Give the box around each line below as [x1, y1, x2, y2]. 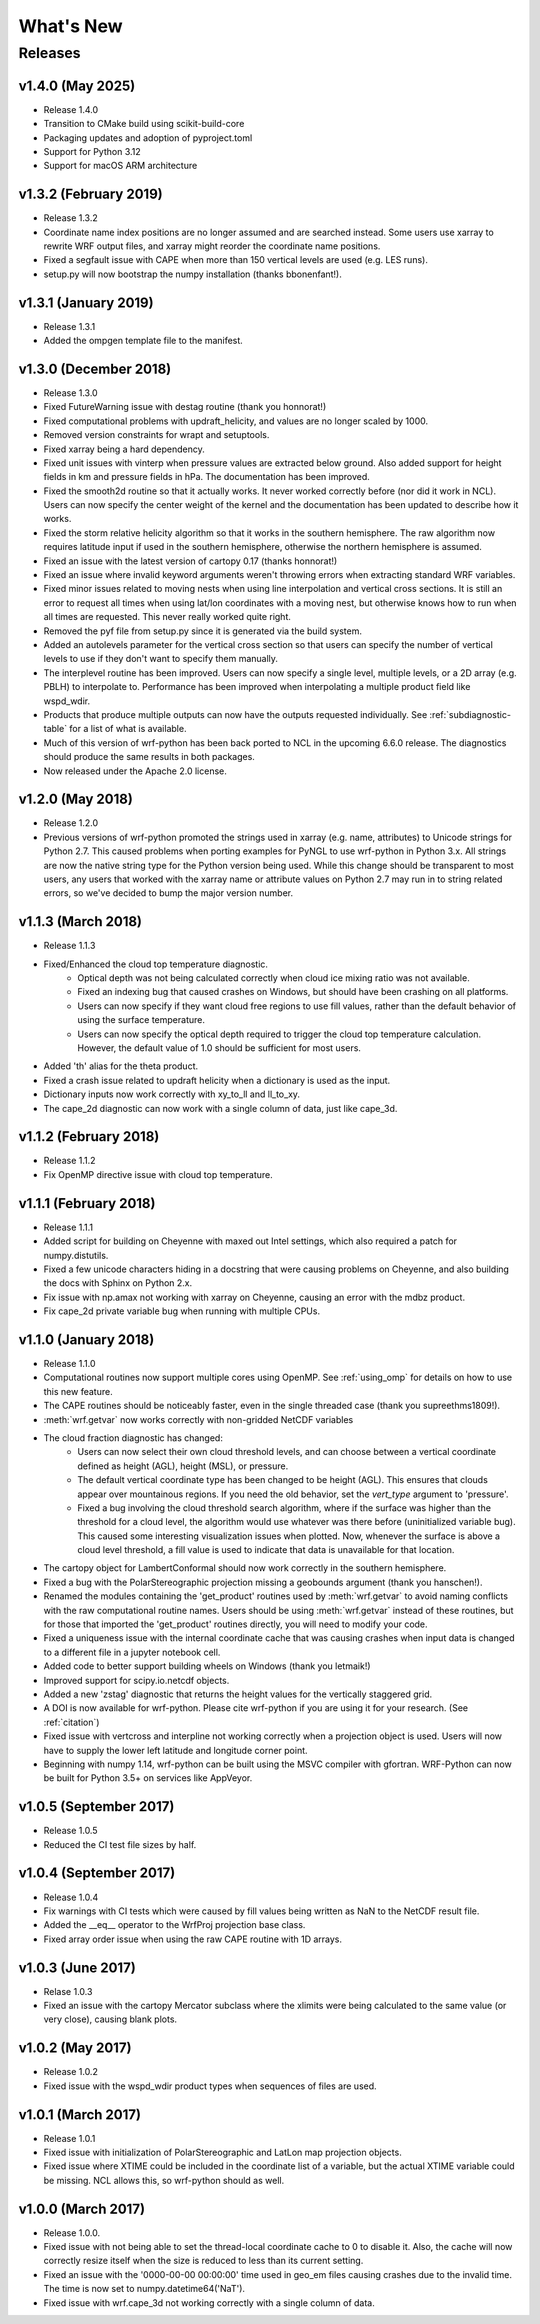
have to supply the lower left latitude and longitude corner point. [43, 1744, 309, 1756]
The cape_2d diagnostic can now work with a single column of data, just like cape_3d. [43, 1102, 398, 1114]
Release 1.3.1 [43, 320, 96, 332]
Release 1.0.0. [43, 2226, 101, 2239]
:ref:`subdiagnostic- [429, 708, 512, 720]
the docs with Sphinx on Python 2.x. [43, 1277, 193, 1289]
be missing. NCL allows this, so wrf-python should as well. [43, 2174, 285, 2186]
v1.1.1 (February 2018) [18, 1195, 156, 1212]
